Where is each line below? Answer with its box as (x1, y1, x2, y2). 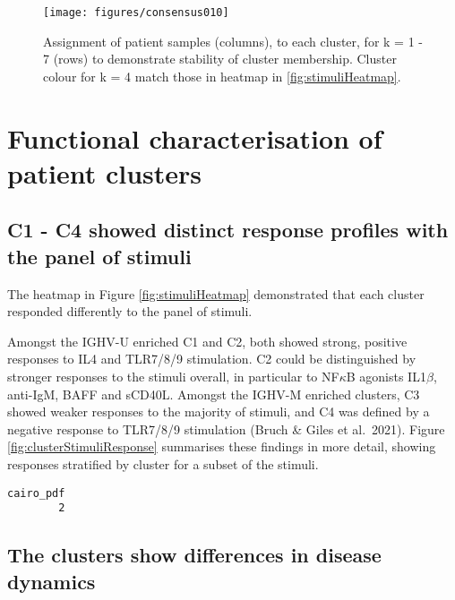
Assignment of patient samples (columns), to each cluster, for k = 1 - (43, 31, 423, 50)
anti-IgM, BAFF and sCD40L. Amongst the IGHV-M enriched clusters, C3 (7, 384, 420, 403)
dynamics (7, 567, 96, 595)
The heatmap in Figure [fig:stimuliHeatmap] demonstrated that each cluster (7, 284, 425, 303)
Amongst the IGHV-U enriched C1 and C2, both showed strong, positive (7, 331, 408, 350)
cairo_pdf (7, 486, 65, 500)
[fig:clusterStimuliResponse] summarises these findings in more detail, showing (7, 437, 436, 456)
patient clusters (7, 154, 202, 191)
